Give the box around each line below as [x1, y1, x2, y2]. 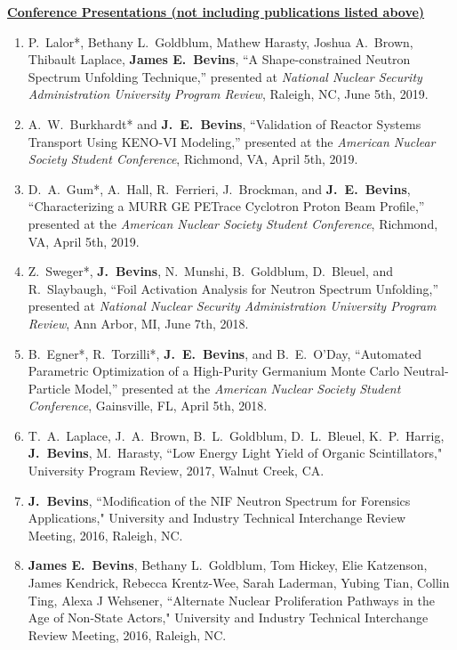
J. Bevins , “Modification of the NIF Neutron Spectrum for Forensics [28, 491, 411, 509]
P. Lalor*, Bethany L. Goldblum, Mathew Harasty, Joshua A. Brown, [28, 32, 413, 51]
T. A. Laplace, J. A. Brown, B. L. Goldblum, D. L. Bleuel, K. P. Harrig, [28, 426, 445, 444]
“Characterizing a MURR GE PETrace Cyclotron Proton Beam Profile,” [28, 197, 425, 215]
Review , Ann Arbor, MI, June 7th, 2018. [28, 313, 249, 332]
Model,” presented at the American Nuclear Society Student [74, 378, 401, 397]
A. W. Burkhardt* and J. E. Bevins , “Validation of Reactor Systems [28, 114, 421, 133]
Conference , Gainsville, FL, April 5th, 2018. [28, 396, 268, 415]
